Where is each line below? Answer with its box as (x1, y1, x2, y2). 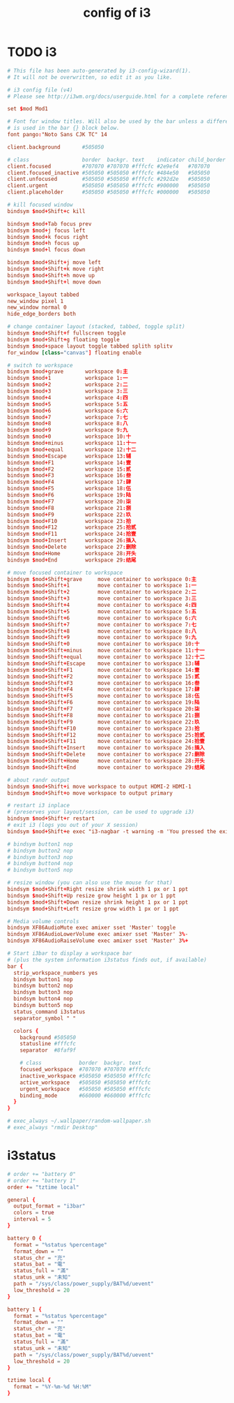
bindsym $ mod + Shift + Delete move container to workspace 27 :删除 (7, 751, 205, 758)
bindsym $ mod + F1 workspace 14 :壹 (7, 459, 132, 466)
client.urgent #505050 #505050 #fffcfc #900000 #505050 (7, 182, 210, 189)
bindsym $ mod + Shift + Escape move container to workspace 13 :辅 (7, 660, 200, 667)
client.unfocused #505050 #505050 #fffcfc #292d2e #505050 (7, 176, 210, 183)
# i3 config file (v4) (7, 86, 73, 94)
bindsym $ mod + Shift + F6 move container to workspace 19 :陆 (7, 699, 200, 706)
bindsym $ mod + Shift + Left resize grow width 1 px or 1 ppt (7, 905, 179, 912)
